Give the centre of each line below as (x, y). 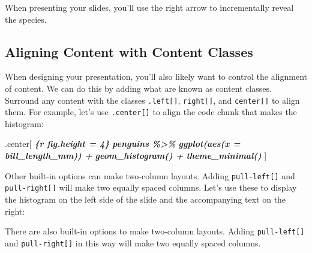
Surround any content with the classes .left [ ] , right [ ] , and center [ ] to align (152, 100)
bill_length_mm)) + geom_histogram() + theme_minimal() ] (136, 156)
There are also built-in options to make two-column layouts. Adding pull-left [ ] (155, 231)
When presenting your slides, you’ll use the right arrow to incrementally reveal (149, 7)
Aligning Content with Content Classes (129, 51)
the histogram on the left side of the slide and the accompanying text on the (145, 199)
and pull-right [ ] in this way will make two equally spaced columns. (133, 243)
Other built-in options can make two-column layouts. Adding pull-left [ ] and (150, 175)
